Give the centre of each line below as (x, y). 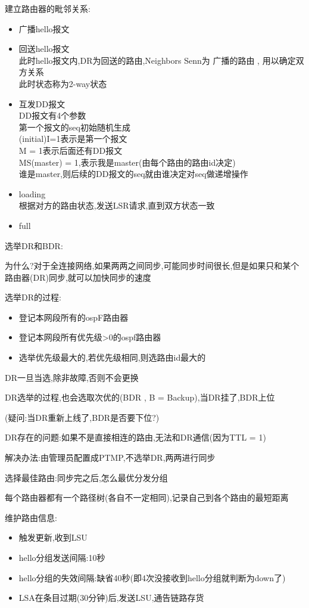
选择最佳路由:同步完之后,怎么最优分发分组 (86, 477)
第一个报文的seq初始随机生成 (74, 127)
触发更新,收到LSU (53, 537)
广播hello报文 (44, 28)
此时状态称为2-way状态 (63, 83)
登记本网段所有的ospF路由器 (74, 317)
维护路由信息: (31, 517)
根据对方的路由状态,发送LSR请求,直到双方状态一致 (117, 205)
